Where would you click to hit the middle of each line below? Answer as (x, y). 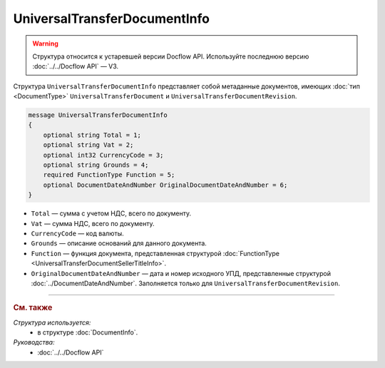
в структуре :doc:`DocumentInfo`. (88, 332)
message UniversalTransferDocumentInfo (98, 115)
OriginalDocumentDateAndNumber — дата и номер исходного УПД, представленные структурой (181, 273)
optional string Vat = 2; (88, 145)
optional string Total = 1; (92, 135)
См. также (33, 308)
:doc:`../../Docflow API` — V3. (76, 66)
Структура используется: (52, 322)
